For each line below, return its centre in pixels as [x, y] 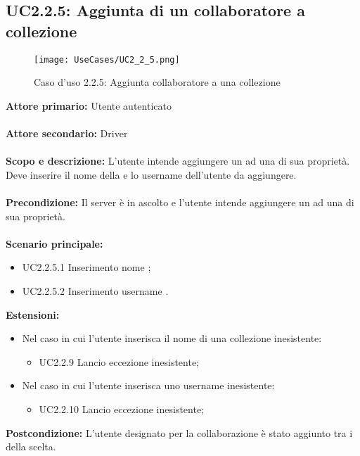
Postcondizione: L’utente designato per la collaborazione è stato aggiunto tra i [179, 432]
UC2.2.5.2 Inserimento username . [95, 290]
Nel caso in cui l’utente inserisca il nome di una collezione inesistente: [172, 338]
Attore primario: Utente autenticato [89, 105]
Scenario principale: [54, 243]
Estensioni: [33, 314]
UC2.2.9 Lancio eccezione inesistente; [119, 361]
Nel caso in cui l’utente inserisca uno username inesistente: [148, 385]
